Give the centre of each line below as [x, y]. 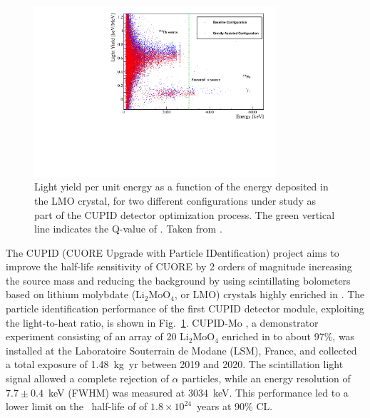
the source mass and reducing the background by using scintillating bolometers [178, 280]
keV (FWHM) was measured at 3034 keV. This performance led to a [198, 392]
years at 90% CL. [235, 406]
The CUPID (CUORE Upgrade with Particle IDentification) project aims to [173, 252]
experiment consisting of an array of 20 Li [97, 336]
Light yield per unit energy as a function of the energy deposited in [181, 187]
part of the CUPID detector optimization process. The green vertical [185, 214]
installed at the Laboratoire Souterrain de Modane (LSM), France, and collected [181, 350]
